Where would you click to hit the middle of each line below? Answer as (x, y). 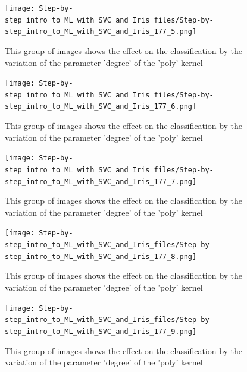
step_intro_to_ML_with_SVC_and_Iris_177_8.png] (101, 256)
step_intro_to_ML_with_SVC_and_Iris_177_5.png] (101, 32)
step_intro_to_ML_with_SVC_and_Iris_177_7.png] (101, 182)
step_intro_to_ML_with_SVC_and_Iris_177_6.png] (101, 107)
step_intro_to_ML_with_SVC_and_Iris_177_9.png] (101, 331)
